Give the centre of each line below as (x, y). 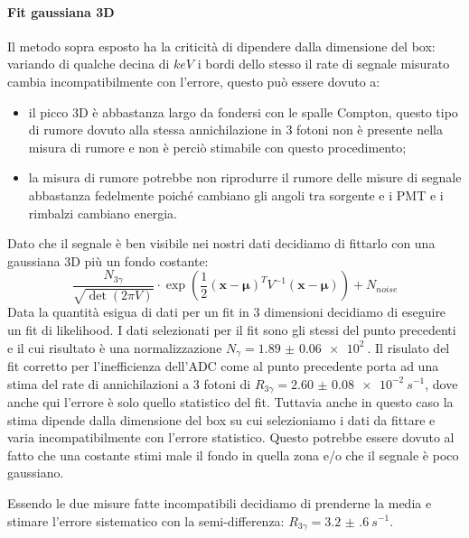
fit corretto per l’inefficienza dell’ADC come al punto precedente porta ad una (223, 365)
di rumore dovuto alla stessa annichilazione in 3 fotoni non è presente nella (235, 130)
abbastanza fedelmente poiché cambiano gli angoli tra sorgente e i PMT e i (236, 195)
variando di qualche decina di (89, 64)
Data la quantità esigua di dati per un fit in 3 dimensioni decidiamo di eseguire (227, 312)
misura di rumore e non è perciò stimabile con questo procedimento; (217, 147)
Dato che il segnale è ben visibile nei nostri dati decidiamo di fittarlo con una (221, 243)
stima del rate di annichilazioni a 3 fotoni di (129, 383)
